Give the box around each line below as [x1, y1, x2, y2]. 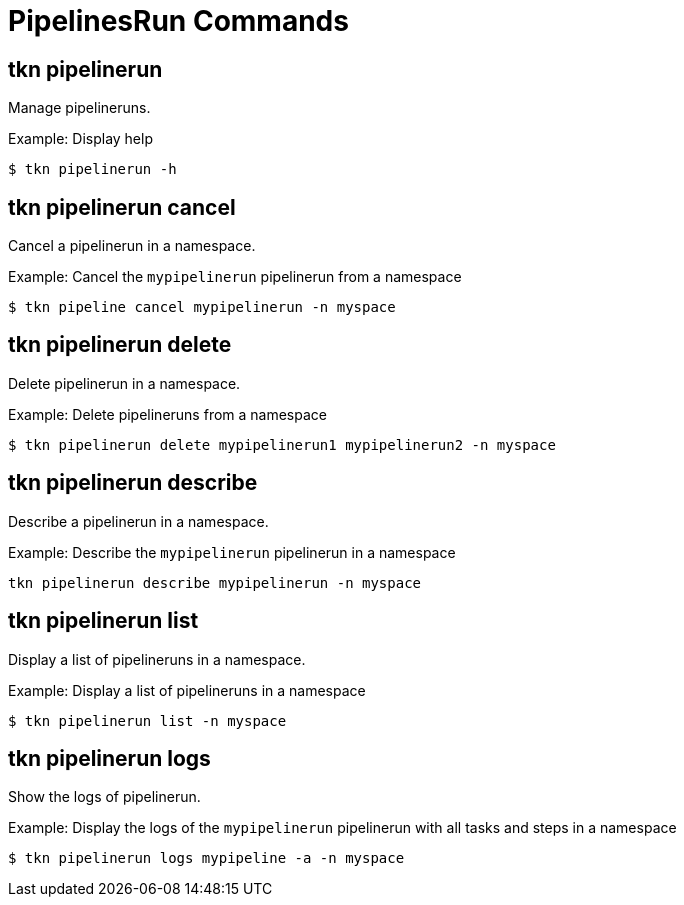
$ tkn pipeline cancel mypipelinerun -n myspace [8, 299, 396, 316]
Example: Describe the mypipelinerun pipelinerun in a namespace [8, 543, 456, 561]
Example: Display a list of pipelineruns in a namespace [8, 681, 366, 699]
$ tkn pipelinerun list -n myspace [8, 712, 287, 729]
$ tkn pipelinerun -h [8, 161, 177, 178]
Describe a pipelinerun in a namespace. [8, 512, 269, 530]
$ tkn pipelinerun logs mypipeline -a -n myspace [8, 850, 405, 867]
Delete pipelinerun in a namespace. [8, 374, 241, 392]
